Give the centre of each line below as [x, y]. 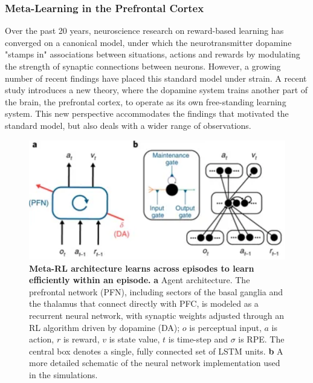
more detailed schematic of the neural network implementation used [155, 363]
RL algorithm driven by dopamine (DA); [105, 327]
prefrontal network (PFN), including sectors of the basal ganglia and [156, 291]
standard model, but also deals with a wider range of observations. [128, 125]
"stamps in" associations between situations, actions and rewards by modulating [153, 54]
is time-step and [198, 339]
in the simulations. [63, 375]
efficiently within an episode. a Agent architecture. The [140, 280]
